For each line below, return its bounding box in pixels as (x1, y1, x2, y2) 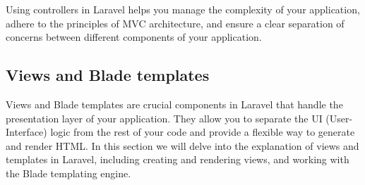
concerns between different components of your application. (6, 30, 262, 44)
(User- (325, 110, 353, 125)
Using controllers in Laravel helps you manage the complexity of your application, (6, 2, 360, 16)
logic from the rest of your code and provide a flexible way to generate (50, 125, 355, 139)
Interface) (6, 125, 47, 139)
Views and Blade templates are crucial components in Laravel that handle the (6, 96, 343, 111)
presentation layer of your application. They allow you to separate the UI (6, 110, 323, 125)
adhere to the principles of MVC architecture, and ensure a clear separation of (6, 15, 345, 30)
